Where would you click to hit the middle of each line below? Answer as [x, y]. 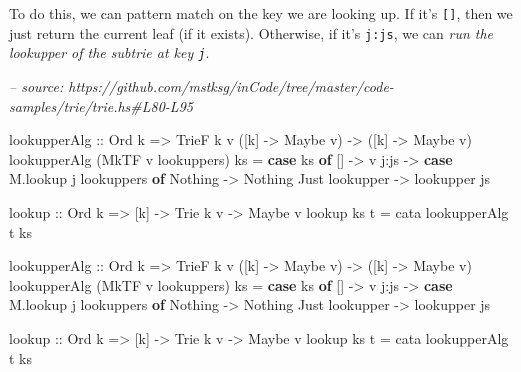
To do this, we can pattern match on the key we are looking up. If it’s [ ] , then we [261, 13]
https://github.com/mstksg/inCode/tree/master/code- [231, 85]
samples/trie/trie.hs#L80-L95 [101, 105]
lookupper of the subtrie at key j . [109, 52]
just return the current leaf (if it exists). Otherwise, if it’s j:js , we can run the [251, 32]
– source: [36, 85]
